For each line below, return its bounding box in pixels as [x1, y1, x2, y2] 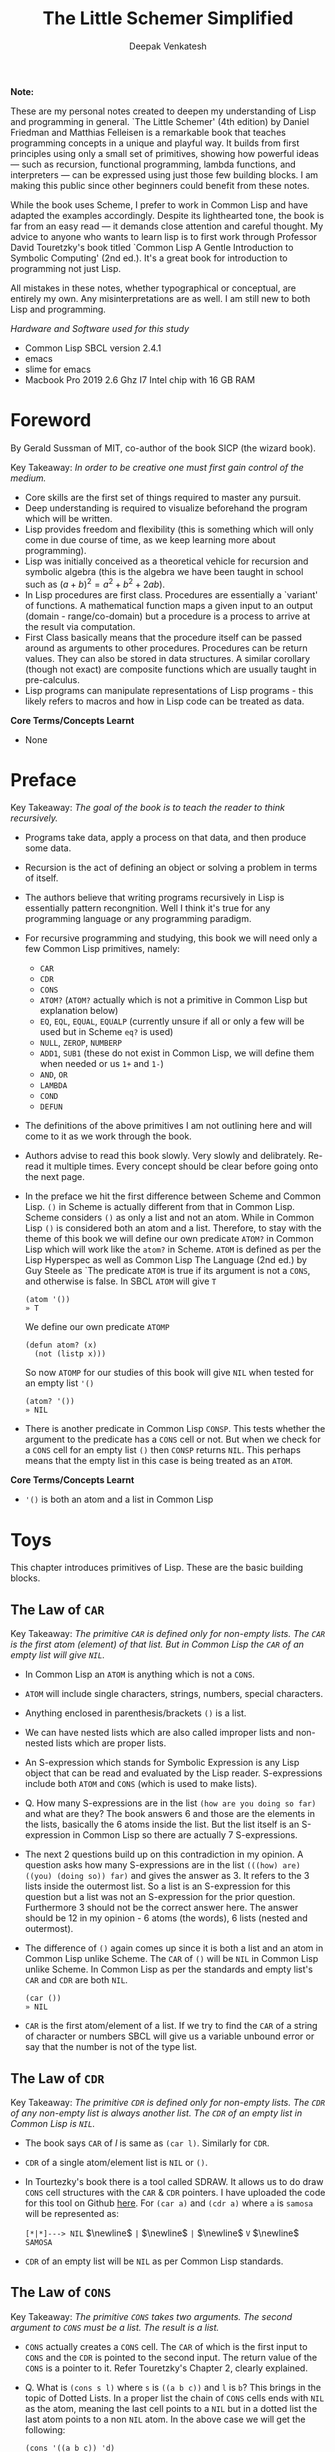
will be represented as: [24, 2208, 120, 2220]
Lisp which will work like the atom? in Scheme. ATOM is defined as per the [24, 1243, 322, 1256]
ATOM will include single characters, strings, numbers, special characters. [24, 1688, 324, 1700]
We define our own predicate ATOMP [24, 1321, 170, 1333]
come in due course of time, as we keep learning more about [24, 533, 277, 546]
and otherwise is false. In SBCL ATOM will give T [24, 1275, 217, 1287]
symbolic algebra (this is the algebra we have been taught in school [24, 565, 304, 577]
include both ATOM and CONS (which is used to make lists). [24, 1778, 258, 1790]
